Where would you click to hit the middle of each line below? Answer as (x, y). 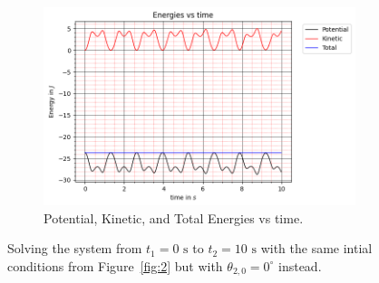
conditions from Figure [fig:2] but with (115, 265)
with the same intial (316, 248)
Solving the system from (75, 248)
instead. (300, 265)
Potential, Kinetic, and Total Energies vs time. (174, 217)
